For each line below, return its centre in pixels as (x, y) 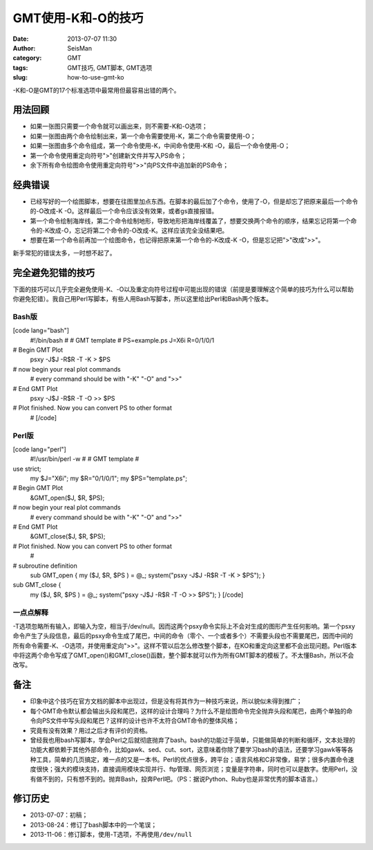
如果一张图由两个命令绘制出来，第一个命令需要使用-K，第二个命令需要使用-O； (143, 136)
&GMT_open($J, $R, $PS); (67, 498)
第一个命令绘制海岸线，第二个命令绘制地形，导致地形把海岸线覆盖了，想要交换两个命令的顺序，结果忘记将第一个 (190, 221)
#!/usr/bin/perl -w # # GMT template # (85, 459)
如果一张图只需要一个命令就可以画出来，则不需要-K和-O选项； (119, 126)
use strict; (27, 469)
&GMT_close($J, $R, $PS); (68, 536)
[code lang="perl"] (40, 449)
